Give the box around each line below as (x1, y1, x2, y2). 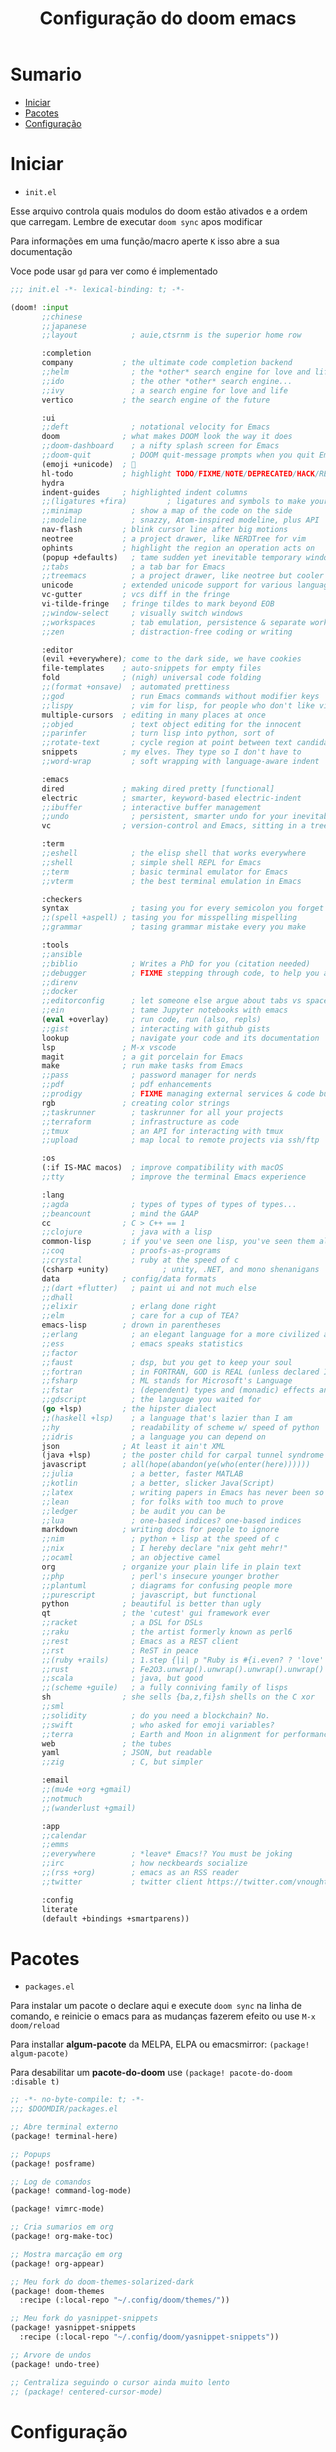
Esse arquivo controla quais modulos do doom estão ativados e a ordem (10, 205, 308, 217)
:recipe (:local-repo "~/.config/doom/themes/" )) (19, 2295, 230, 2306)
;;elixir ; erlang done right (41, 1302, 217, 1312)
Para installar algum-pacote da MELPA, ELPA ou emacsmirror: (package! (10, 2038, 310, 2051)
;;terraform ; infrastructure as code (41, 1117, 240, 1127)
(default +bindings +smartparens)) (41, 1913, 190, 1924)
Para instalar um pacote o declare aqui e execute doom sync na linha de (10, 2000, 302, 2012)
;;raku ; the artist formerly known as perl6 (41, 1627, 293, 1637)
